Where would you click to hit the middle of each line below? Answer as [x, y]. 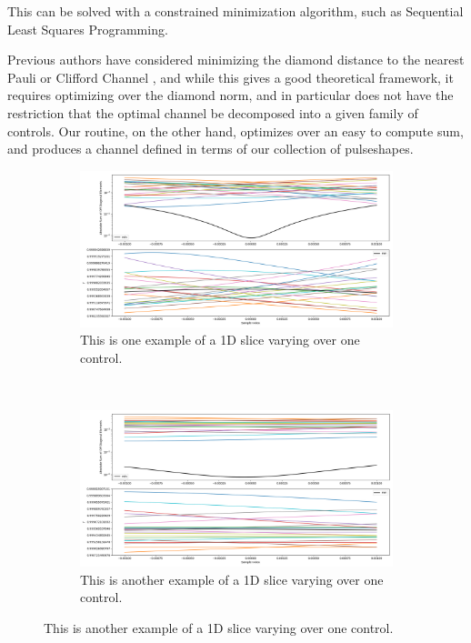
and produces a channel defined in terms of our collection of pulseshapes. [210, 149]
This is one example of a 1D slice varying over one [220, 340]
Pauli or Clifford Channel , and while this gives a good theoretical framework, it [230, 77]
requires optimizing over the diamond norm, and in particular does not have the [230, 95]
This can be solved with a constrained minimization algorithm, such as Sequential [235, 11]
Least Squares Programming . [88, 29]
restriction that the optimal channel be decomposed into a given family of [213, 112]
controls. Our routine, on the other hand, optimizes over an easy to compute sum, [235, 131]
